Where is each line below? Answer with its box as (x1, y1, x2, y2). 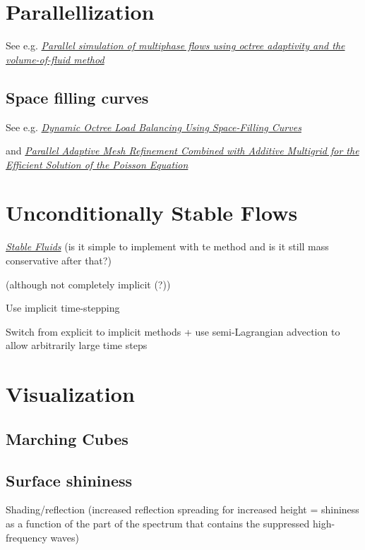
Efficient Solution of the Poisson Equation (6, 157, 189, 171)
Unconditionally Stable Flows (6, 198, 298, 227)
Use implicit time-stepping (6, 300, 120, 315)
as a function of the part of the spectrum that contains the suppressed (6, 515, 310, 530)
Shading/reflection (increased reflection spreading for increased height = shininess (6, 502, 359, 517)
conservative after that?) (6, 253, 112, 268)
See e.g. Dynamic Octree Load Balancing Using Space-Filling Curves (6, 119, 301, 134)
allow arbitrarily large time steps (6, 338, 148, 353)
